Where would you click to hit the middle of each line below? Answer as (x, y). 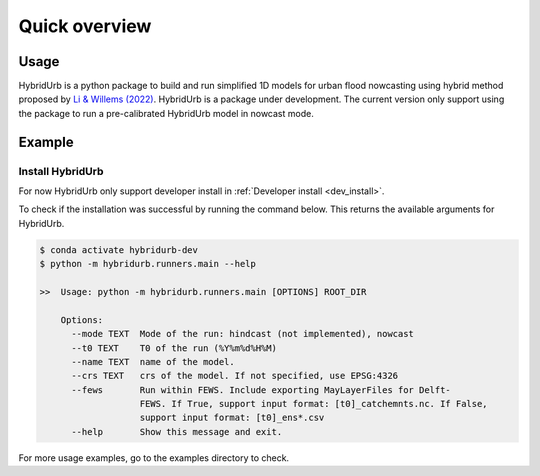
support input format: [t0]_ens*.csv (232, 418)
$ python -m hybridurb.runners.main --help (148, 264)
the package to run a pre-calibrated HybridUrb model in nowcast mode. (166, 113)
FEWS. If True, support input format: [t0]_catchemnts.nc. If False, (314, 404)
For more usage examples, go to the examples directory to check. (154, 457)
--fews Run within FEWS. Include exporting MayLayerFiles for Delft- (261, 389)
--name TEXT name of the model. (153, 361)
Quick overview (85, 26)
